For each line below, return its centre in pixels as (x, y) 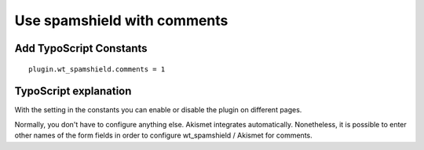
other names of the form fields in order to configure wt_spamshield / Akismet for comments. (164, 135)
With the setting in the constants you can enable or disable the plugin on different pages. (158, 110)
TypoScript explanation (73, 91)
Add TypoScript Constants (81, 48)
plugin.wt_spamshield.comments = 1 (97, 69)
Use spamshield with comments (121, 20)
